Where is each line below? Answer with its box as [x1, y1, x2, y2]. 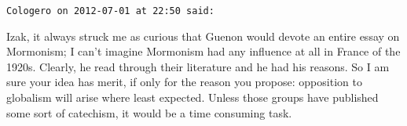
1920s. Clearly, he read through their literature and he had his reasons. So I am [6, 58, 390, 74]
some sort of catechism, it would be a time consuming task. [6, 104, 292, 121]
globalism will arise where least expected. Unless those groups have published [6, 89, 379, 106]
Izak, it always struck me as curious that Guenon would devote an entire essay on [6, 27, 400, 44]
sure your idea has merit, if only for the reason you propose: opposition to [6, 74, 362, 90]
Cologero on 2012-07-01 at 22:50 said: [6, 5, 214, 16]
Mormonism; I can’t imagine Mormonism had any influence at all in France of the [6, 43, 401, 59]
